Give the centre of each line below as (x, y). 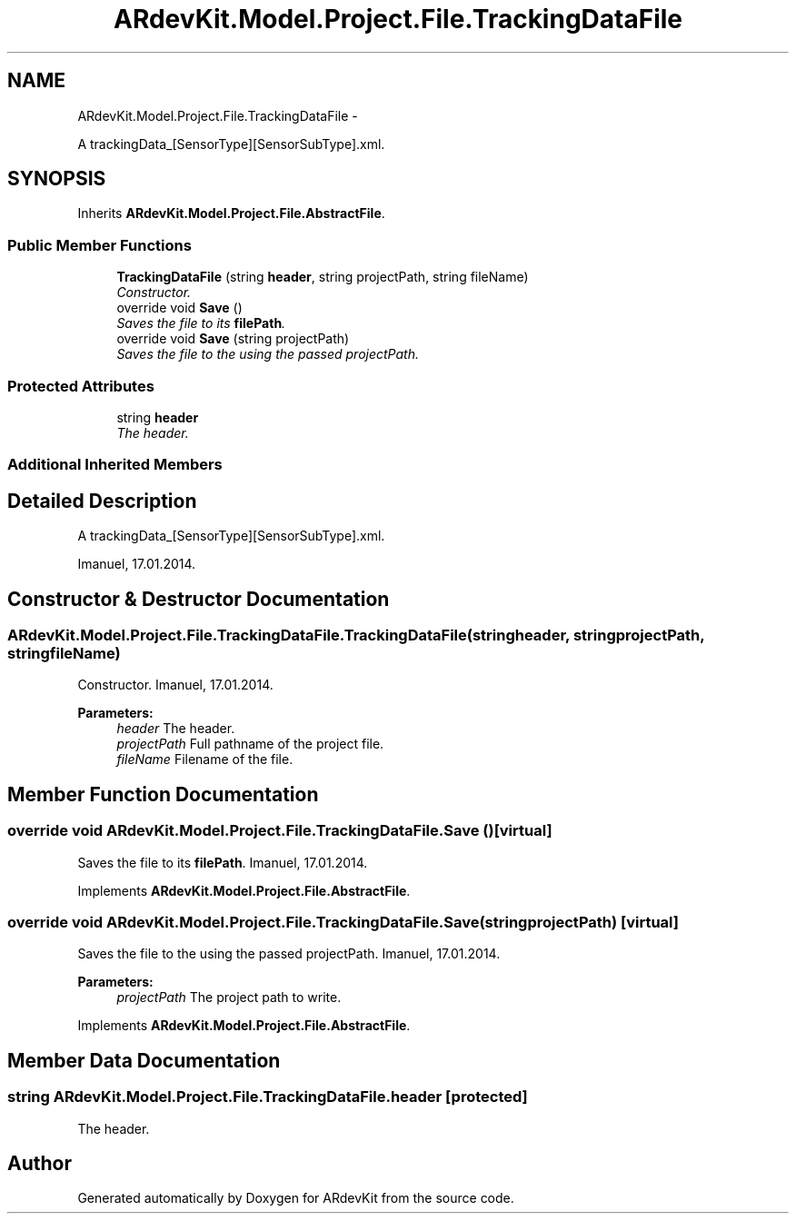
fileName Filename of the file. (205, 759)
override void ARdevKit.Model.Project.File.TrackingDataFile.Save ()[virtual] (280, 831)
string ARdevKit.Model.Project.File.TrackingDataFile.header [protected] (268, 1097)
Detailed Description (102, 501)
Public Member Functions (99, 245)
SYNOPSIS (57, 179)
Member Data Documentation (144, 1060)
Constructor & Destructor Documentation (199, 599)
